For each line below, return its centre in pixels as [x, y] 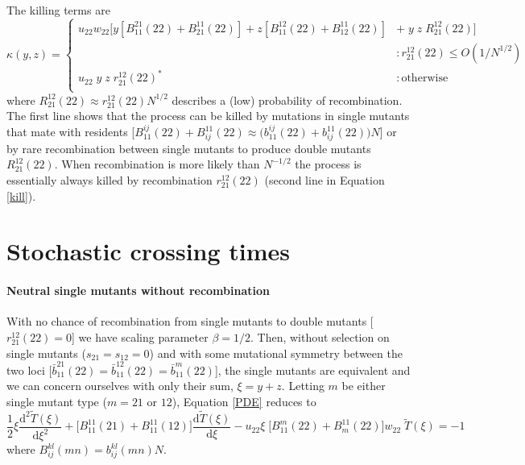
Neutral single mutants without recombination [138, 291]
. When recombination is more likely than [157, 164]
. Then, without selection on [320, 336]
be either [364, 386]
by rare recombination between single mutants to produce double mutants [189, 148]
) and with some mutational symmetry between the [276, 353]
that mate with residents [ [71, 132]
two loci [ [29, 370]
